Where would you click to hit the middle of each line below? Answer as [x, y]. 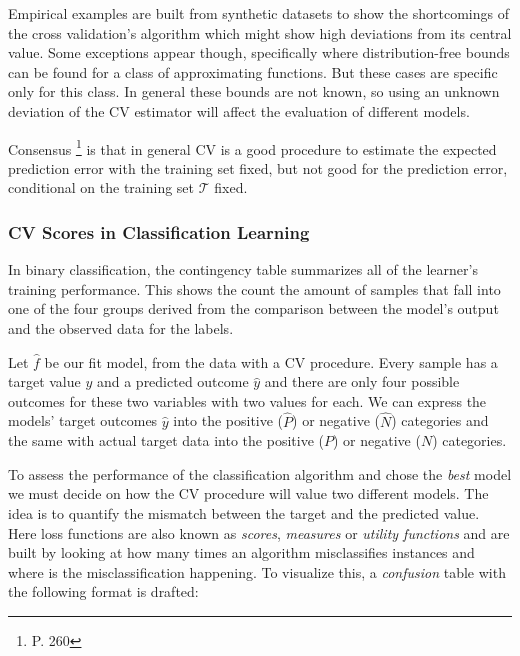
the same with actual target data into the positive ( [166, 440]
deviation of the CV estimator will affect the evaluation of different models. [239, 110]
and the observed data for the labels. [121, 328]
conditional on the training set [101, 187]
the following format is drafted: [103, 591]
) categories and [440, 420]
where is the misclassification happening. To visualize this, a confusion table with [257, 571]
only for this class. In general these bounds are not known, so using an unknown [254, 91]
